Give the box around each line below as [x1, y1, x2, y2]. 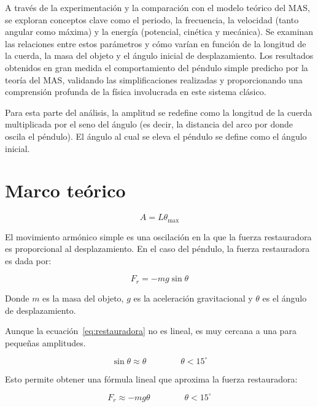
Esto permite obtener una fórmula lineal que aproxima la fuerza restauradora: [5, 372, 298, 385]
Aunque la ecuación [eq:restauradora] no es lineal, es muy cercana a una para [5, 324, 297, 337]
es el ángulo [262, 291, 307, 304]
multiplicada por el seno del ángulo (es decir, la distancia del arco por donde [5, 118, 293, 131]
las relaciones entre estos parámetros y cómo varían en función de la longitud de [5, 37, 306, 50]
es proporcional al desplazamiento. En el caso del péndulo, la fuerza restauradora [5, 242, 310, 255]
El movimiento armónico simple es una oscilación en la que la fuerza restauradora [5, 230, 312, 243]
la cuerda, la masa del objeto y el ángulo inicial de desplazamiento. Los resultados [5, 49, 314, 62]
